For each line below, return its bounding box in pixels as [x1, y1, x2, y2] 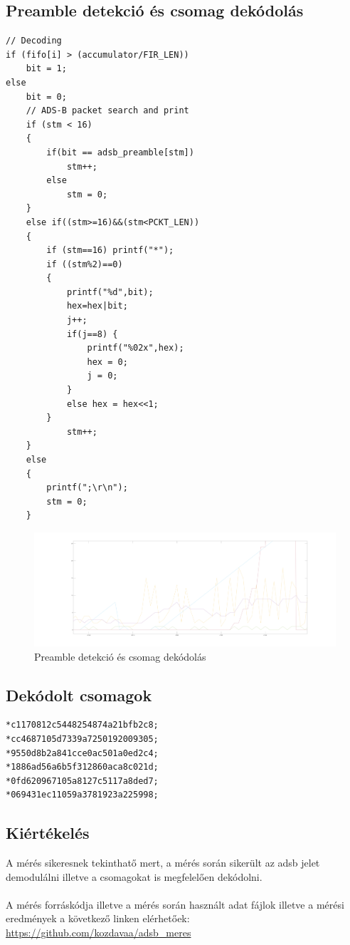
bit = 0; [26, 91, 67, 102]
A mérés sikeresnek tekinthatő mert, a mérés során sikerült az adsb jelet [6, 855, 320, 870]
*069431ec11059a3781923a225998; [6, 790, 159, 800]
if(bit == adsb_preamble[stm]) [46, 147, 194, 157]
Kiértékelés [6, 822, 90, 844]
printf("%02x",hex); [87, 343, 184, 353]
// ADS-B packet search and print [26, 105, 189, 116]
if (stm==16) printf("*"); [46, 245, 174, 256]
